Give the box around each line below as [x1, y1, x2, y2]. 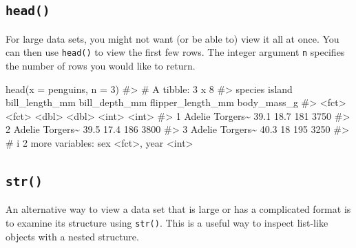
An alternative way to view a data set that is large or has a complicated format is [6, 202, 351, 216]
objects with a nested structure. [6, 229, 139, 243]
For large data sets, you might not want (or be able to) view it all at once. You [6, 31, 339, 45]
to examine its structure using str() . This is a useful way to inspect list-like [6, 215, 328, 229]
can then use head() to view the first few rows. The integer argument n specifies [6, 45, 345, 59]
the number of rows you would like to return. [6, 59, 196, 73]
